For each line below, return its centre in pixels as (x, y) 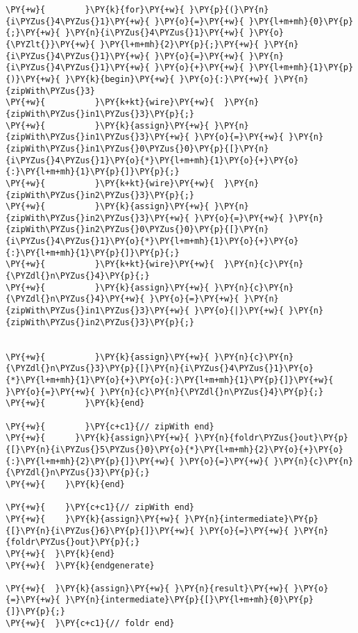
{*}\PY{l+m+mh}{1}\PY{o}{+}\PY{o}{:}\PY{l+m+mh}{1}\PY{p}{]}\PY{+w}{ (170, 380)
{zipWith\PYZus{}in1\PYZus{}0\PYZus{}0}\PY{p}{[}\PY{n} (137, 148)
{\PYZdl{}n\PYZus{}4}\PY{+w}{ (75, 299)
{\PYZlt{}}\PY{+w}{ (50, 44)
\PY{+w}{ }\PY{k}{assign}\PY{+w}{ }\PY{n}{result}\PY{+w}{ (147, 588)
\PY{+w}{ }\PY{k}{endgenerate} (80, 565)
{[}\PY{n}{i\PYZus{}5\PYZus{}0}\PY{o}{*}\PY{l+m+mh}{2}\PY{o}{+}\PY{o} (174, 449)
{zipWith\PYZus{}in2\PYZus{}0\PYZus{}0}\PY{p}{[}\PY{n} (137, 230)
